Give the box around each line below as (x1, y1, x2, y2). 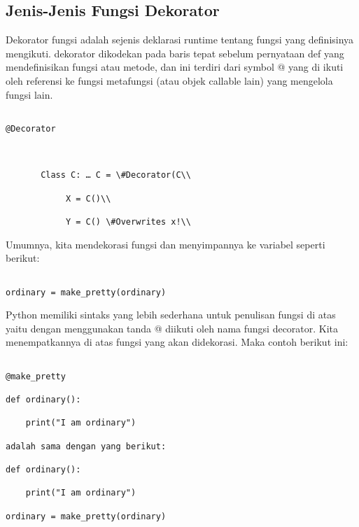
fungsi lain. (6, 87, 53, 101)
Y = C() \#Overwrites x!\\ (65, 217, 191, 227)
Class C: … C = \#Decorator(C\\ (41, 170, 191, 181)
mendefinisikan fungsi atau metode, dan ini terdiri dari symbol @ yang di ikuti (6, 59, 344, 74)
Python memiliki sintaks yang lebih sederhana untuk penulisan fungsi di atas (6, 307, 336, 322)
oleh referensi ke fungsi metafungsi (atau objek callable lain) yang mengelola (6, 73, 333, 87)
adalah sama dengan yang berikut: (6, 441, 167, 451)
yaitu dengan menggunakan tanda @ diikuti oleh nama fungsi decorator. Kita (6, 321, 339, 335)
